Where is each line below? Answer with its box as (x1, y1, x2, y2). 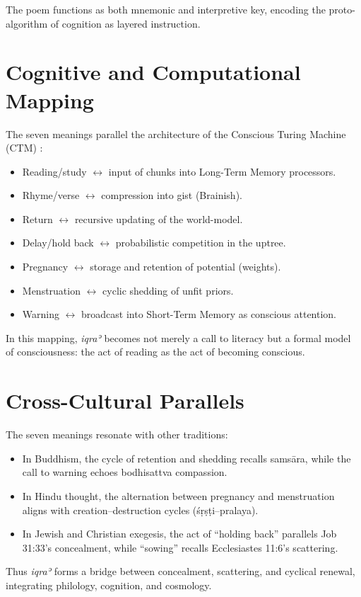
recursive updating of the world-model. (74, 211, 243, 226)
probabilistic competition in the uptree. (115, 235, 286, 250)
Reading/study (22, 164, 87, 178)
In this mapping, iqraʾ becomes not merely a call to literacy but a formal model (6, 330, 351, 345)
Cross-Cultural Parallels (6, 386, 244, 415)
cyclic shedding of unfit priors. (102, 283, 234, 297)
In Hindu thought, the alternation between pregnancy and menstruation (22, 488, 335, 503)
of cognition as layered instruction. (50, 16, 201, 30)
